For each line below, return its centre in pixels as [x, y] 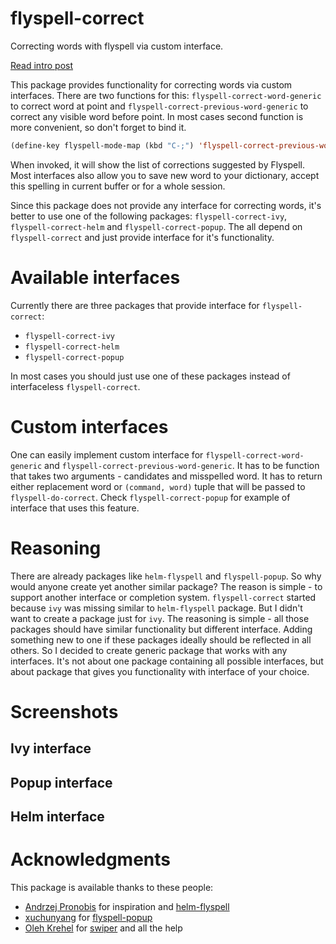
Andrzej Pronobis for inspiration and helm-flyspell [127, 906]
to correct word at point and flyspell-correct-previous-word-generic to [159, 106]
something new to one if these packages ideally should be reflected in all [161, 639]
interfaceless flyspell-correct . [75, 386]
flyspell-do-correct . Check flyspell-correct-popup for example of [150, 497]
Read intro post [42, 65]
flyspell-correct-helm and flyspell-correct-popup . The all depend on [156, 226]
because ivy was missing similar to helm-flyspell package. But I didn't [156, 608]
